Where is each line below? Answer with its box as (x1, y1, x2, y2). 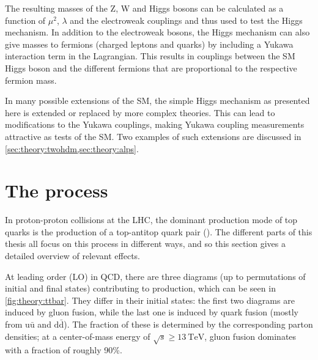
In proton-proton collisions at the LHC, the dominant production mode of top (5, 213, 298, 226)
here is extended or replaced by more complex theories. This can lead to (5, 106, 275, 119)
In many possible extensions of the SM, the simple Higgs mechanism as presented (5, 94, 310, 107)
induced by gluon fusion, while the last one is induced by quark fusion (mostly (5, 306, 298, 318)
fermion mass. (5, 73, 57, 86)
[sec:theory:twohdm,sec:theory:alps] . (5, 142, 139, 155)
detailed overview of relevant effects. (5, 249, 141, 262)
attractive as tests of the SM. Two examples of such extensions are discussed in (5, 130, 301, 142)
